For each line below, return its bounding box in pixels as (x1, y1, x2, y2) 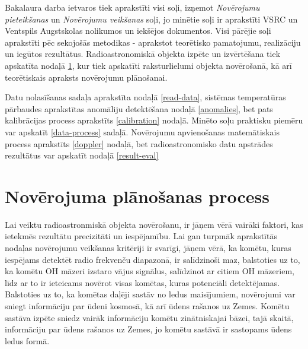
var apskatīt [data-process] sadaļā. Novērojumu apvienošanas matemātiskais (5, 125, 280, 138)
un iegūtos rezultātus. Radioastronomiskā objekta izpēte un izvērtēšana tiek (5, 47, 281, 60)
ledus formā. (5, 334, 50, 347)
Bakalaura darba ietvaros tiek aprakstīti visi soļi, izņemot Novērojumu (5, 1, 260, 13)
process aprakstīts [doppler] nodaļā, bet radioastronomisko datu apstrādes (5, 137, 273, 150)
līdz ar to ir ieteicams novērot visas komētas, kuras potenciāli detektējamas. (5, 276, 280, 288)
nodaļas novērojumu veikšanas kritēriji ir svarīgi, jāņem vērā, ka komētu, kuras (5, 242, 291, 254)
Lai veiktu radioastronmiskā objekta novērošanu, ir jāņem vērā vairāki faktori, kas (5, 218, 303, 230)
